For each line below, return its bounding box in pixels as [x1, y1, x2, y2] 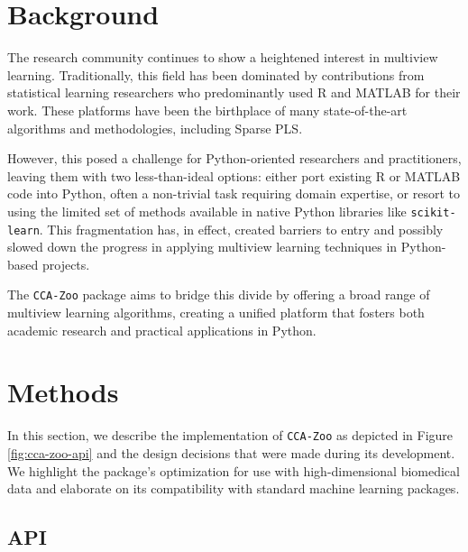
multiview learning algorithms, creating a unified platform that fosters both [7, 303, 425, 322]
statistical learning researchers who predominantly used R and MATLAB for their [7, 83, 461, 102]
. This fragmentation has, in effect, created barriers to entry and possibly [39, 219, 444, 238]
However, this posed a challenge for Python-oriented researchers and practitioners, [7, 149, 462, 168]
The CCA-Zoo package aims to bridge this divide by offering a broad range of [7, 285, 430, 304]
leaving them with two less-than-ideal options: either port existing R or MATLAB [7, 166, 461, 185]
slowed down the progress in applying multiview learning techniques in [7, 237, 398, 256]
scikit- [410, 206, 456, 219]
